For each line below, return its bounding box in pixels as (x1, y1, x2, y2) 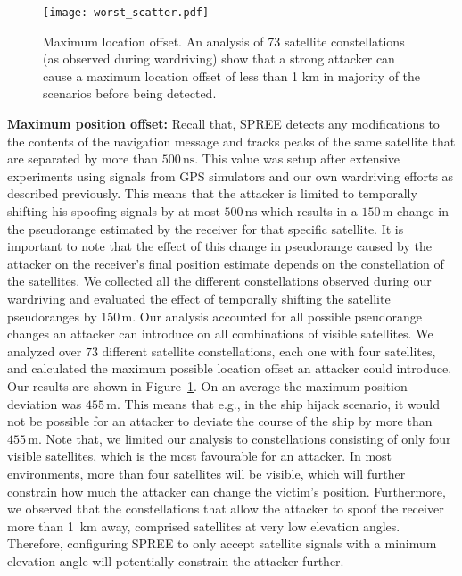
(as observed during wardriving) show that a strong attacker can (43, 49, 395, 68)
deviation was (7, 394, 82, 413)
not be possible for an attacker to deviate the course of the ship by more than (7, 412, 433, 430)
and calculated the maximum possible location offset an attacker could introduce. (7, 359, 452, 378)
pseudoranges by (7, 306, 97, 325)
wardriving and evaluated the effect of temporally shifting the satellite (7, 288, 391, 307)
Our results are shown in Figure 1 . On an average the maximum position (7, 376, 408, 395)
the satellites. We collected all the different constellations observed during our (7, 271, 432, 290)
